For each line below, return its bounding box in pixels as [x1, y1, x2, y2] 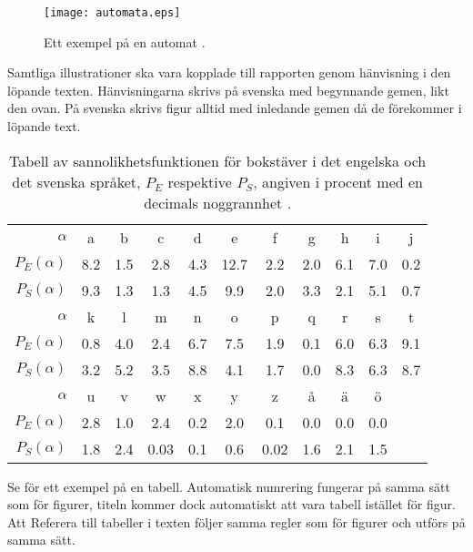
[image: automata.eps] [44, 6, 181, 19]
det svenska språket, [12, 170, 141, 192]
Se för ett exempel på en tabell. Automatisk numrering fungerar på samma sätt [7, 476, 450, 496]
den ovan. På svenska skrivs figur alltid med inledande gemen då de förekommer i [7, 98, 462, 118]
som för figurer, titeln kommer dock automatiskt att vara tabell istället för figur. [7, 495, 456, 514]
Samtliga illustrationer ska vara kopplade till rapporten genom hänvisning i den [7, 63, 451, 82]
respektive [167, 170, 232, 192]
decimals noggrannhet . [144, 191, 292, 213]
